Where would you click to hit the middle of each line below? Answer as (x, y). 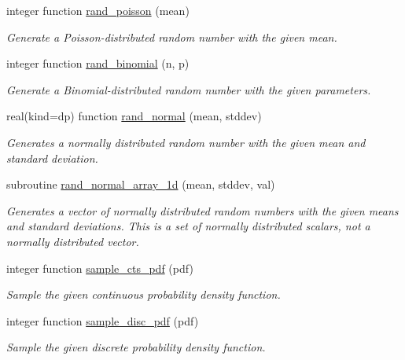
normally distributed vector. (73, 241)
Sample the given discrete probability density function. (136, 347)
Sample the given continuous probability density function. (144, 294)
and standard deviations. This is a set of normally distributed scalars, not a (188, 226)
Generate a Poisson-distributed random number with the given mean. (172, 37)
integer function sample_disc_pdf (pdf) (103, 320)
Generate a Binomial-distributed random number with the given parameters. (189, 89)
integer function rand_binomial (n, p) (98, 63)
